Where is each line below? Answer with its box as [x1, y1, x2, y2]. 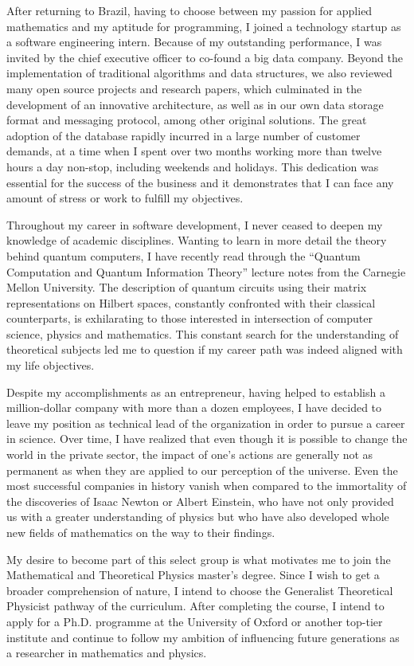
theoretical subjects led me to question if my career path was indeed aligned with [6, 341, 403, 358]
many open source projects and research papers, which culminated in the [6, 80, 362, 96]
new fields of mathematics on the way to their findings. [6, 524, 275, 540]
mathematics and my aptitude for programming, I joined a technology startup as [6, 18, 401, 34]
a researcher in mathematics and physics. [6, 644, 207, 661]
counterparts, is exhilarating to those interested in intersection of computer [6, 310, 373, 327]
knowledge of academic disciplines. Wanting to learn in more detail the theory [6, 232, 387, 249]
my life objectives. [6, 357, 95, 374]
